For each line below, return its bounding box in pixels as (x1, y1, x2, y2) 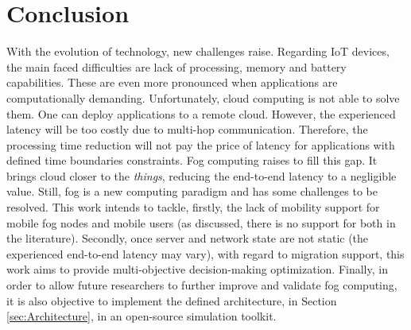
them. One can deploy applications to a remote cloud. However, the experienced (6, 105, 396, 122)
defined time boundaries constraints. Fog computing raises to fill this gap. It (6, 152, 378, 169)
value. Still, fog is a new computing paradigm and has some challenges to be (6, 183, 378, 200)
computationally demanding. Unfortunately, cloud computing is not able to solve (6, 89, 400, 106)
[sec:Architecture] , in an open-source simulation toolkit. (6, 308, 277, 324)
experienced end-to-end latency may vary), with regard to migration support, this (6, 245, 405, 262)
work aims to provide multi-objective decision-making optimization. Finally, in (6, 261, 388, 278)
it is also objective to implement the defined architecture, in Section (6, 292, 337, 309)
